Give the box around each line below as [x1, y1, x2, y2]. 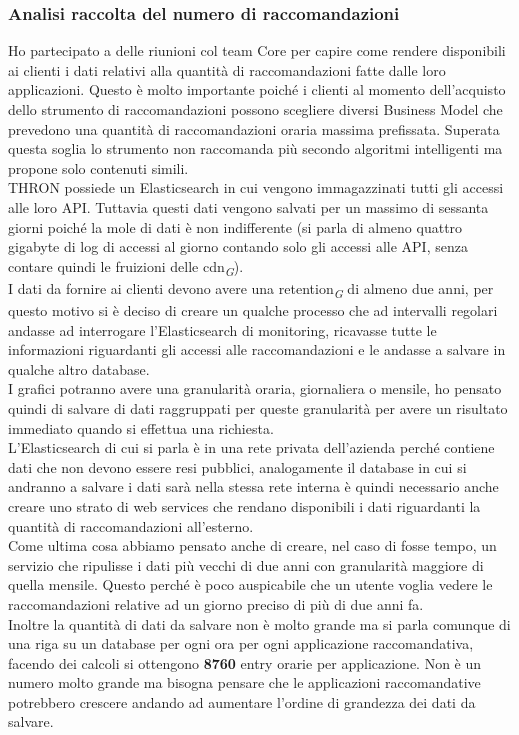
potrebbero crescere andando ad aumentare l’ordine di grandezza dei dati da [8, 691, 476, 712]
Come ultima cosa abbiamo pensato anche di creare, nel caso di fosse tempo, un [8, 535, 497, 556]
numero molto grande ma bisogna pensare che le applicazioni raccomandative [8, 672, 481, 693]
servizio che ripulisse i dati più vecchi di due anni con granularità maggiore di [8, 554, 484, 575]
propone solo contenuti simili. [8, 157, 189, 178]
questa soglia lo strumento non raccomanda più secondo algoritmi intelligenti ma [8, 138, 503, 159]
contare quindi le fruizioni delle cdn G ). [8, 255, 244, 279]
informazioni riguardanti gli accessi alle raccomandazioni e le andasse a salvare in [8, 339, 506, 360]
